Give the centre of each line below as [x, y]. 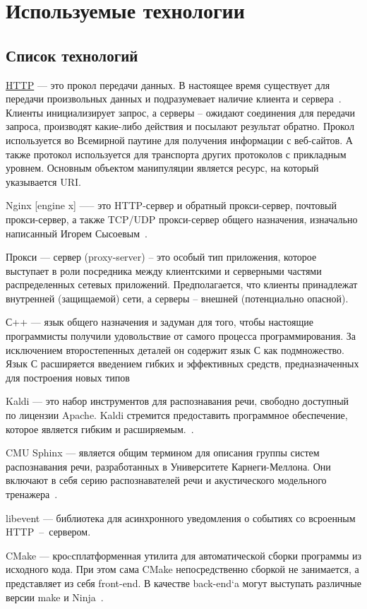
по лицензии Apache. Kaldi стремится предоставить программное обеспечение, [177, 415]
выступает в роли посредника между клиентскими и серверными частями [164, 270]
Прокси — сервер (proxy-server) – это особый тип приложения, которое [161, 257]
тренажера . [32, 494]
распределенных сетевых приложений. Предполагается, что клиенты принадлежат [182, 284]
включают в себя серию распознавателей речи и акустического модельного [166, 480]
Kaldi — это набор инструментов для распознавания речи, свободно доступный [178, 401]
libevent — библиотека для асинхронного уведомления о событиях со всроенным [181, 518]
